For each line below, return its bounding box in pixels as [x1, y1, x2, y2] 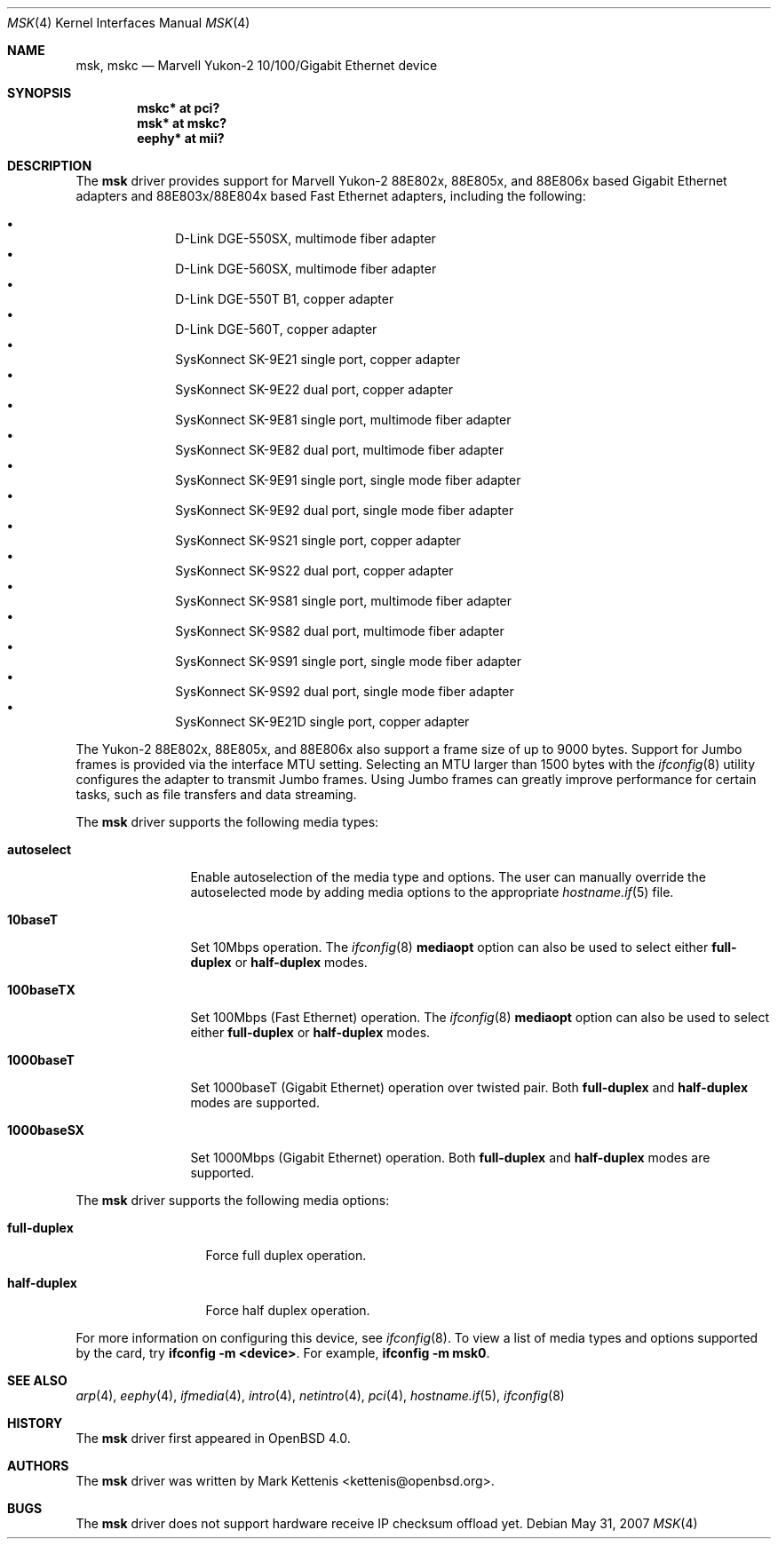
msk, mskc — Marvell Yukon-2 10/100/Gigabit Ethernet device [75, 58, 438, 73]
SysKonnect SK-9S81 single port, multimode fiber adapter [175, 593, 512, 608]
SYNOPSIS [7, 85, 72, 100]
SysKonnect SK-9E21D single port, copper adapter [175, 714, 470, 729]
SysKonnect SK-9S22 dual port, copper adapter [175, 563, 454, 578]
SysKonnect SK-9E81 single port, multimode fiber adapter [175, 412, 512, 427]
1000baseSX [7, 1122, 84, 1138]
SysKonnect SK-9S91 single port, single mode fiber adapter [175, 654, 522, 669]
